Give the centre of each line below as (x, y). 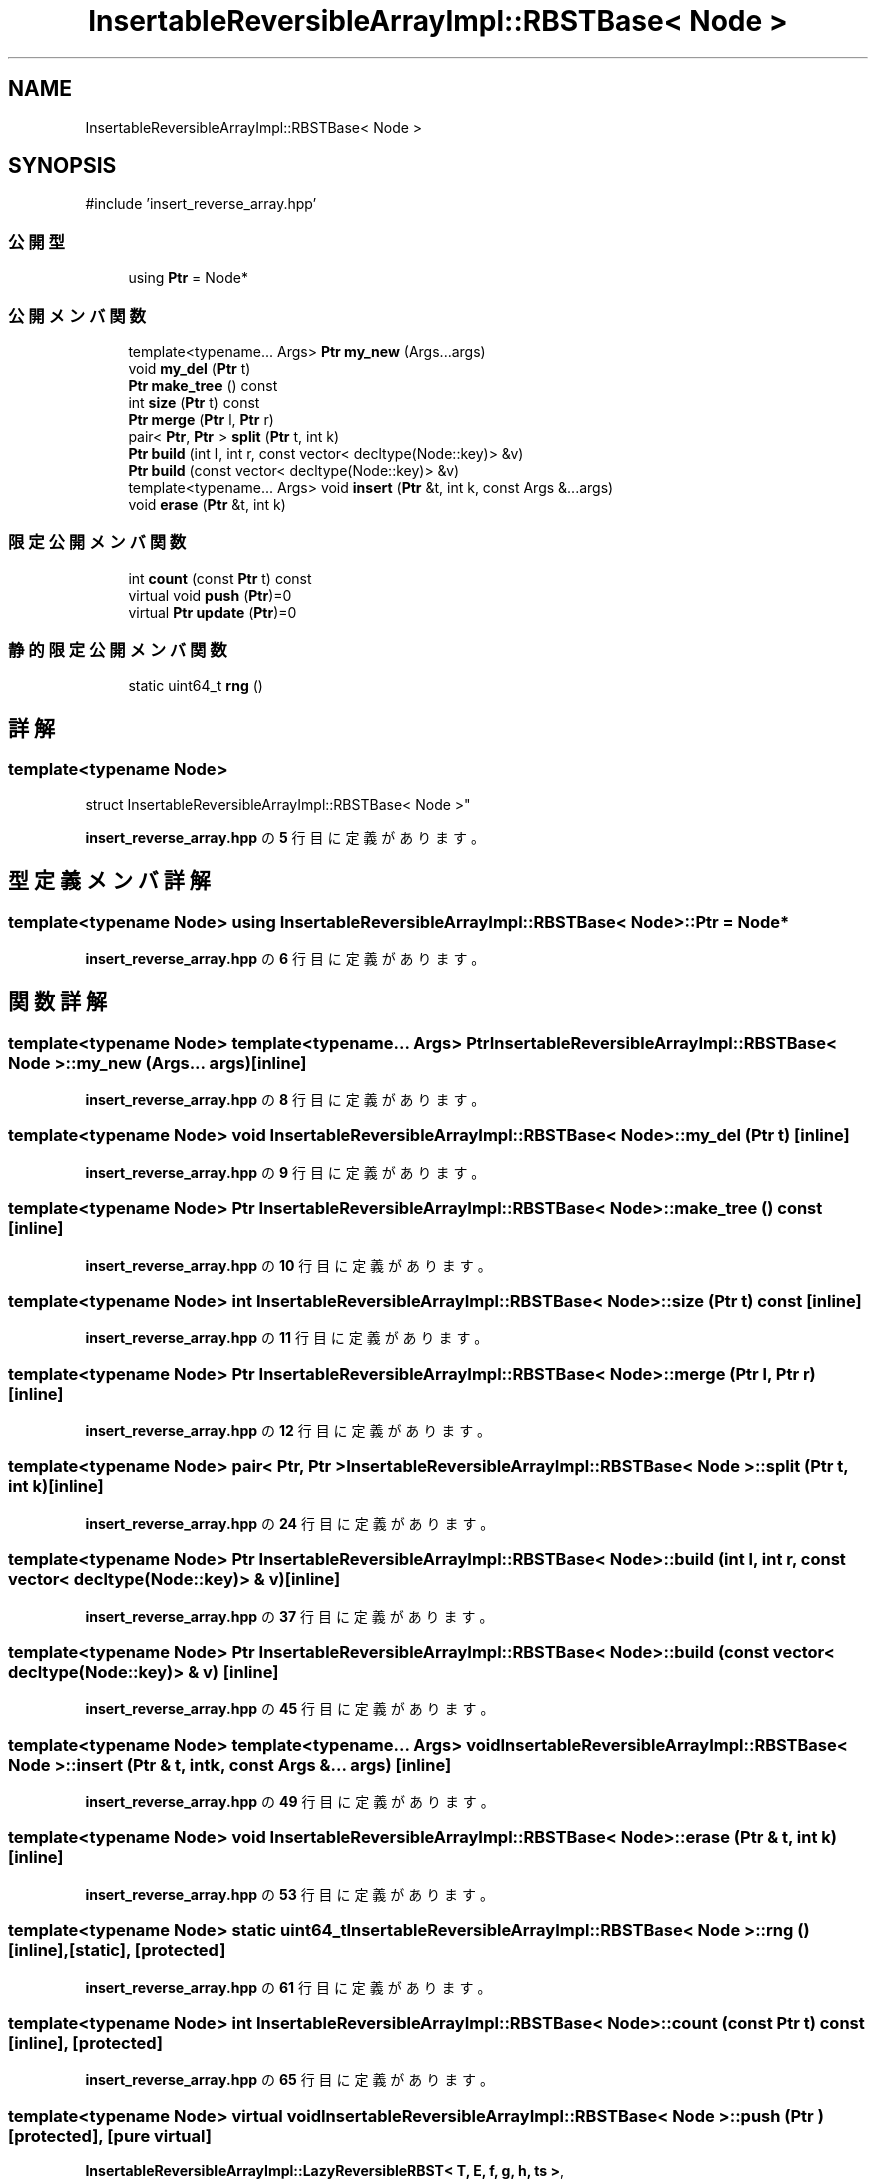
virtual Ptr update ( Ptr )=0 (212, 612)
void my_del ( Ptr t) (189, 368)
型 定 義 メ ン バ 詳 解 (109, 881)
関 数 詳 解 (57, 1002)
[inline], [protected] (85, 2042)
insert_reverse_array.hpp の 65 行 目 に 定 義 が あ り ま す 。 (290, 2080)
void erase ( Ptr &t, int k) (207, 504)
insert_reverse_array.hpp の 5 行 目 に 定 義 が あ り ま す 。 (285, 837)
